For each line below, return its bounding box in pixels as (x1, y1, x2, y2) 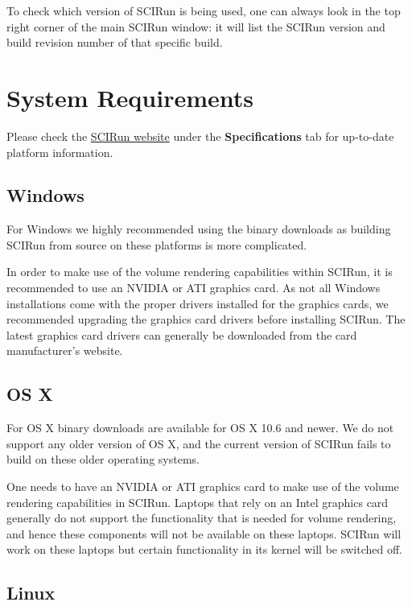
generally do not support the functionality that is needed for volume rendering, (6, 509, 397, 526)
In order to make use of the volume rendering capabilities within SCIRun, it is (6, 263, 393, 280)
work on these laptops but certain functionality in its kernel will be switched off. (6, 541, 402, 558)
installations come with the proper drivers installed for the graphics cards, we (6, 295, 389, 311)
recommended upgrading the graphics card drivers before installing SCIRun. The (6, 311, 406, 328)
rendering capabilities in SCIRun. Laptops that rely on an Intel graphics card (6, 493, 389, 510)
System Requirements (6, 80, 253, 113)
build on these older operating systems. (6, 451, 200, 468)
